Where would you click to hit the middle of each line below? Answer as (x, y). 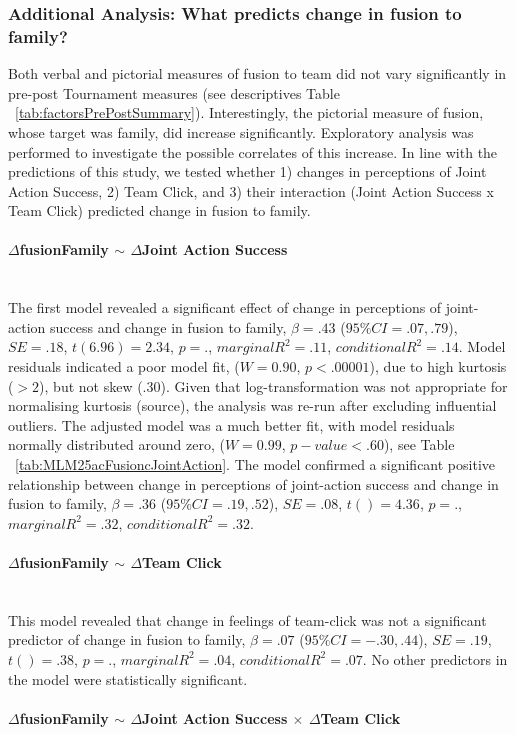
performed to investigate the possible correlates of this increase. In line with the (253, 151)
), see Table (419, 444)
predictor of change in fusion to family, (127, 639)
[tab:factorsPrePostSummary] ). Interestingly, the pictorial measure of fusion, (249, 112)
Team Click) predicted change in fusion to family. (159, 210)
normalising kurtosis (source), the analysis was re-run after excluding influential (252, 405)
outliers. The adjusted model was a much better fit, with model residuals (231, 424)
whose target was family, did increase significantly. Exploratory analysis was (241, 131)
